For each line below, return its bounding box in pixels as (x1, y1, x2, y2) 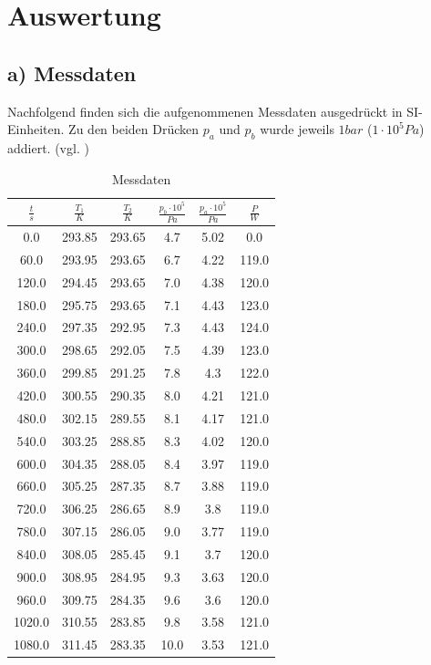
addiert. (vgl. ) (7, 138, 89, 157)
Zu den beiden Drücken (68, 119, 200, 139)
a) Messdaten (7, 58, 137, 87)
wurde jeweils (260, 119, 334, 139)
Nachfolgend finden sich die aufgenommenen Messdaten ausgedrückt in (7, 101, 403, 120)
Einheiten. (7, 119, 65, 139)
